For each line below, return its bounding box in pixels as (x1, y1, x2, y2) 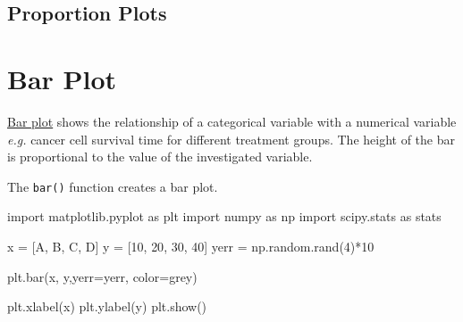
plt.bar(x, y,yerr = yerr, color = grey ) (7, 267, 198, 285)
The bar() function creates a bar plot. (7, 177, 218, 195)
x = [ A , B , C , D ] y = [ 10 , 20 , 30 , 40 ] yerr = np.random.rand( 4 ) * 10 (7, 236, 375, 255)
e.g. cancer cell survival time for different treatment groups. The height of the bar (7, 129, 455, 148)
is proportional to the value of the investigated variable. (7, 147, 313, 166)
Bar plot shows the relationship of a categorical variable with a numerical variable (7, 111, 457, 130)
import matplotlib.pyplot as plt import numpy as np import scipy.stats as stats (7, 207, 442, 226)
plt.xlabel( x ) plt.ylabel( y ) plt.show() (7, 297, 207, 316)
